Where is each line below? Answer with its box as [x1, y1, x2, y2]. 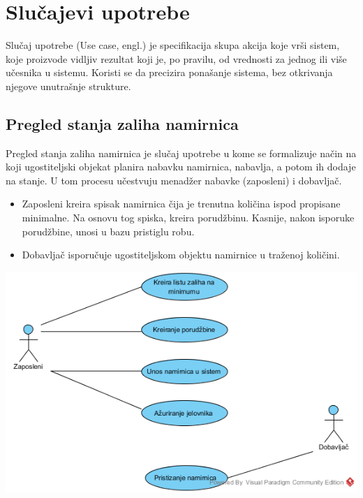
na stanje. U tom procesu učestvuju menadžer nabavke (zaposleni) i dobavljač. [6, 173, 342, 187]
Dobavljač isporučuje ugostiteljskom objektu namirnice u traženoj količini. [22, 247, 340, 262]
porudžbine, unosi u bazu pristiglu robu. [22, 224, 195, 238]
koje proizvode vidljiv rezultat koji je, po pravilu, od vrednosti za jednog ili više [6, 51, 347, 66]
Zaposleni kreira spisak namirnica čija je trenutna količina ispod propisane [22, 196, 341, 211]
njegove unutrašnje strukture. [6, 78, 131, 93]
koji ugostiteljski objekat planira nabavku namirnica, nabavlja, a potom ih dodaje [6, 159, 356, 174]
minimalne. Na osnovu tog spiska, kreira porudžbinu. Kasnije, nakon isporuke [22, 210, 355, 225]
